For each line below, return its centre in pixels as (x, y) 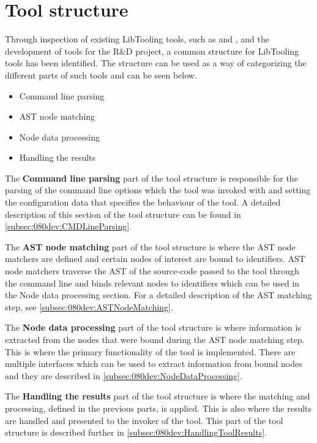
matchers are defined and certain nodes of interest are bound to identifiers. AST (155, 259)
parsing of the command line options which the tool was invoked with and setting (158, 190)
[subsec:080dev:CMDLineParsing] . (69, 226)
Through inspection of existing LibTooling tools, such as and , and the (137, 39)
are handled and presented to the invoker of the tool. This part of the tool (144, 420)
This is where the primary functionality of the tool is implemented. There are (150, 351)
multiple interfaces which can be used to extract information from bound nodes (154, 364)
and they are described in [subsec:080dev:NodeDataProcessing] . (124, 375)
